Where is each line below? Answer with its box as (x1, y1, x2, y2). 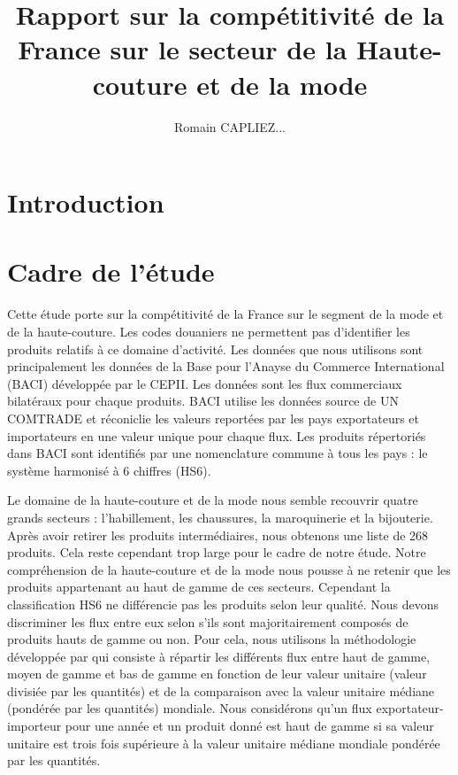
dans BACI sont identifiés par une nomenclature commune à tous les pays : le (7, 444, 428, 462)
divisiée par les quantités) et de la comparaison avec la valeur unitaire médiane (7, 681, 435, 700)
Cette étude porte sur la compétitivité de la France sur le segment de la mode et (7, 305, 444, 323)
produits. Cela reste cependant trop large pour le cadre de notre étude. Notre (7, 543, 426, 562)
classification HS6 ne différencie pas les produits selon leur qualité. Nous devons (7, 594, 439, 613)
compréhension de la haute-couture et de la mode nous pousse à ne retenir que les (7, 560, 451, 578)
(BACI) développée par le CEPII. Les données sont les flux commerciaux (7, 374, 402, 392)
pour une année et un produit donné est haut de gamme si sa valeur (65, 717, 434, 735)
